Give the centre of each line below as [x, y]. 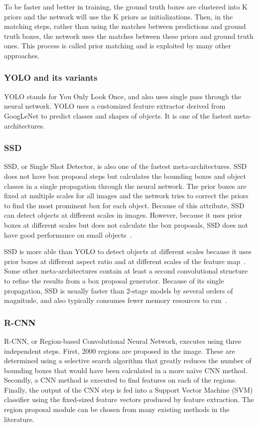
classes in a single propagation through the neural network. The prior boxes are [125, 186]
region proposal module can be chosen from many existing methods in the [117, 409]
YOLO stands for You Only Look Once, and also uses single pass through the [123, 96]
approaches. [22, 55]
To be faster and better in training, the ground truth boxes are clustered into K [126, 6]
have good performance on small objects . [68, 234]
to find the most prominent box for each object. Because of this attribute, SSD [124, 205]
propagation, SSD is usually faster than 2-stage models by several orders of [119, 290]
